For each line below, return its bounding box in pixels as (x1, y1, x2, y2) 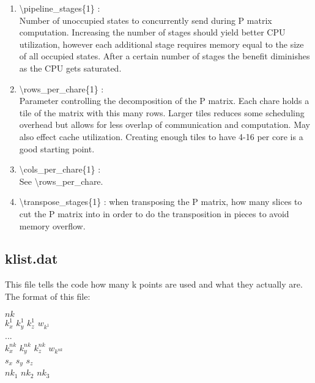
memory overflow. (19, 219, 86, 232)
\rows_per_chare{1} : (19, 82, 104, 95)
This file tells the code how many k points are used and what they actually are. (5, 278, 303, 291)
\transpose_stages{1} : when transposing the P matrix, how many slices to (19, 195, 302, 208)
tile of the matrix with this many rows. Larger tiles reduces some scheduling (19, 106, 305, 119)
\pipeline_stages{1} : (19, 2, 100, 14)
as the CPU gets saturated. (19, 61, 122, 74)
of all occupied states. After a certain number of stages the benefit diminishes (19, 50, 310, 62)
